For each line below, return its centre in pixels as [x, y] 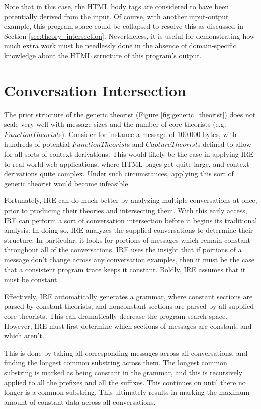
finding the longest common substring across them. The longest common [116, 362]
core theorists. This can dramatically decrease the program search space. [116, 316]
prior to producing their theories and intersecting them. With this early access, [126, 210]
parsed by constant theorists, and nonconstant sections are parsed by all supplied [129, 306]
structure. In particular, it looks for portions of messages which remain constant [127, 240]
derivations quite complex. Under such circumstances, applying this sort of [119, 174]
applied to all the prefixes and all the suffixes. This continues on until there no [125, 382]
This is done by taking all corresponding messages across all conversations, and [126, 352]
